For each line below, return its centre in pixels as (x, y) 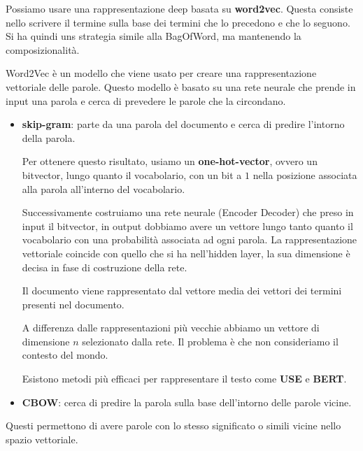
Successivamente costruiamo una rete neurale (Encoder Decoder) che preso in (188, 212)
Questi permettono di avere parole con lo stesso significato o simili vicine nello (173, 425)
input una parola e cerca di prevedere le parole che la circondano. (146, 100)
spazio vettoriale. (42, 439)
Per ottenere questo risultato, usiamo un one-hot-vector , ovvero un (170, 161)
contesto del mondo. (65, 355)
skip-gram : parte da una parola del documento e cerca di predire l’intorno (183, 124)
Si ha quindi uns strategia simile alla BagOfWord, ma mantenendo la (154, 36)
